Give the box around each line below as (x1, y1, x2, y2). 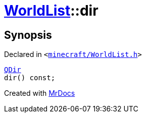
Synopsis (4, 28, 52, 41)
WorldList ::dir (4, 2, 99, 19)
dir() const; (4, 74, 56, 82)
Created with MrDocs (4, 89, 75, 98)
